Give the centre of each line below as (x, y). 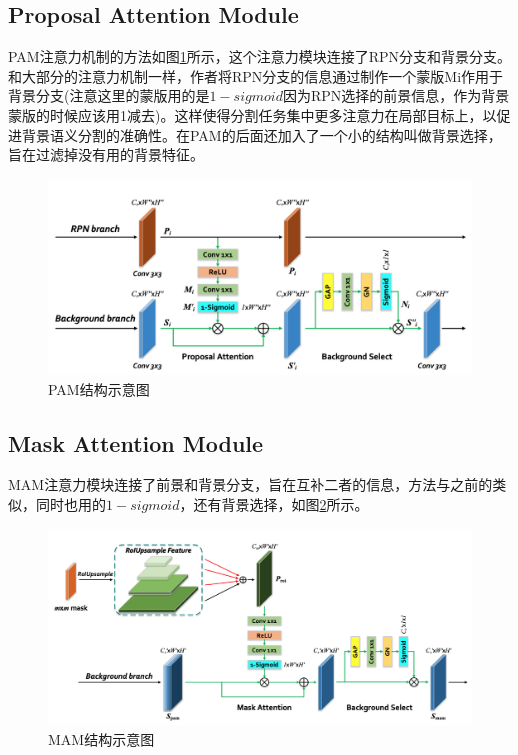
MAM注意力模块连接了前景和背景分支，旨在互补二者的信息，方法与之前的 (250, 484)
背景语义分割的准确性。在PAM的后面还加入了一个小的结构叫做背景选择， (261, 134)
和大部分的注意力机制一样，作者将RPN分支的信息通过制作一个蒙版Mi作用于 (256, 75)
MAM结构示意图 (101, 738)
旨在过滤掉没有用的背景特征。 (106, 154)
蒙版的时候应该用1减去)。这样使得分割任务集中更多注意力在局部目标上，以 (252, 114)
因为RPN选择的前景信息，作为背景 (396, 95)
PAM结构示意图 (99, 388)
